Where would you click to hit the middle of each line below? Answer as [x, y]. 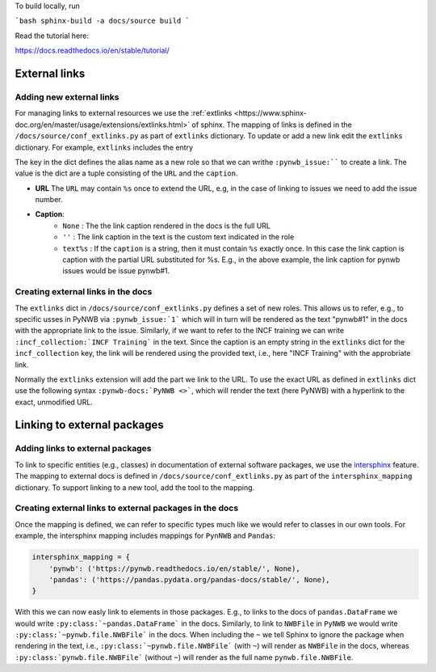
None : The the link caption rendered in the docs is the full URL [166, 226]
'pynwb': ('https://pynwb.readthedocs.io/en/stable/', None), [174, 568]
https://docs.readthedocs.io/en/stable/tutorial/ [92, 51]
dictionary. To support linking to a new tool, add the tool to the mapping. [135, 487]
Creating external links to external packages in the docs [127, 508]
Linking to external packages [90, 425]
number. [49, 200]
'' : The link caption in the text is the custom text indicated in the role [178, 237]
